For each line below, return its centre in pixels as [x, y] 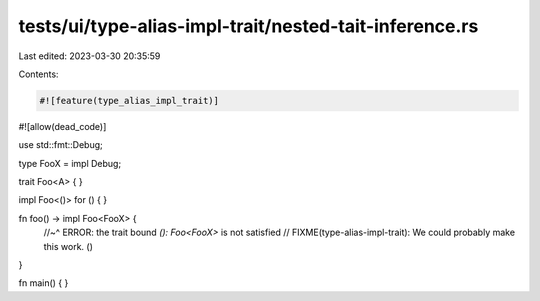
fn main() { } [43, 283]
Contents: [38, 74]
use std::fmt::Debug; [61, 145]
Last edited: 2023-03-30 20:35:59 [89, 56]
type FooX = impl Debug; [70, 163]
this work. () [68, 246]
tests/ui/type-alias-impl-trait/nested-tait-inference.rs [248, 26]
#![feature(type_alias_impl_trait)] [129, 100]
